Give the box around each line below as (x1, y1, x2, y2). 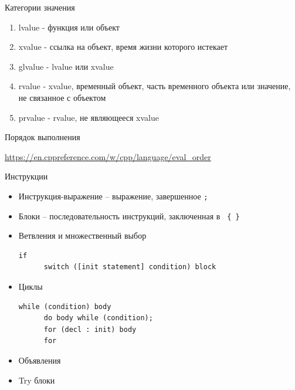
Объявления (18, 354, 61, 366)
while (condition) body (18, 302, 111, 311)
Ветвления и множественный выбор (18, 229, 147, 242)
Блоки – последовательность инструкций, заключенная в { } (18, 209, 240, 222)
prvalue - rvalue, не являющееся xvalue (18, 111, 159, 123)
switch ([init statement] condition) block (43, 263, 216, 272)
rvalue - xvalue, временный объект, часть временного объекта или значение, (18, 80, 291, 92)
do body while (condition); (43, 314, 153, 323)
